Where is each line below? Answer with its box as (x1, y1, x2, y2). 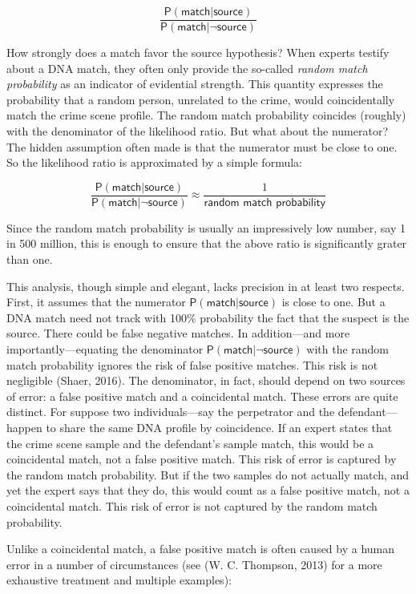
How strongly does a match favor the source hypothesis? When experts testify (6, 44, 390, 61)
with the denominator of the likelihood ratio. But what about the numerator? (6, 123, 389, 139)
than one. (6, 251, 53, 268)
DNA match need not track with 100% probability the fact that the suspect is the (6, 309, 410, 325)
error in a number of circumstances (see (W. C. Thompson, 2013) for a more (6, 556, 382, 572)
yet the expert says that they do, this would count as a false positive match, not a (6, 482, 410, 499)
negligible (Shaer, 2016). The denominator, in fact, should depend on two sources (6, 372, 406, 389)
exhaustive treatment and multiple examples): (6, 572, 232, 588)
